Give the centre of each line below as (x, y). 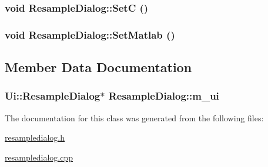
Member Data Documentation (98, 67)
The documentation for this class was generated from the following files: (134, 117)
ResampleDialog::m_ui (164, 96)
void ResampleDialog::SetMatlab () (90, 34)
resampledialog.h (35, 137)
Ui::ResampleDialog (53, 96)
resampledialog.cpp (39, 157)
